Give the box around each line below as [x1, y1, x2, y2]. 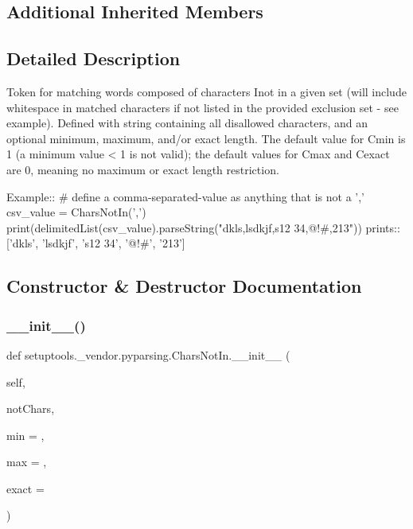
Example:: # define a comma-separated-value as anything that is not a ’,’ [6, 188, 365, 204]
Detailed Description [6, 46, 181, 71]
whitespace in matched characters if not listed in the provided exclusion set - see [6, 99, 399, 115]
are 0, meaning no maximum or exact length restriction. [6, 161, 279, 177]
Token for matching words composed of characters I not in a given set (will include [6, 83, 407, 99]
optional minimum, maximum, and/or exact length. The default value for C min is [6, 130, 406, 146]
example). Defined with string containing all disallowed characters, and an [6, 115, 368, 131]
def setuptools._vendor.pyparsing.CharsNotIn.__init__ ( [6, 346, 290, 363]
